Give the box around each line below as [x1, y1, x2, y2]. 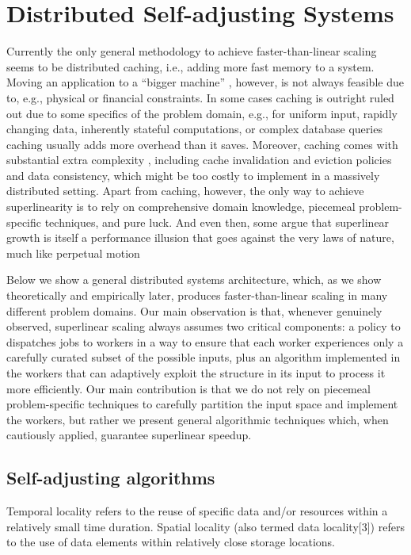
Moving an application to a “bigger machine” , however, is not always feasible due [6, 74, 404, 90]
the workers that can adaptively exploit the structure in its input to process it [6, 365, 386, 381]
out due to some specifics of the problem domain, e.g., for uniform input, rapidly [6, 105, 398, 121]
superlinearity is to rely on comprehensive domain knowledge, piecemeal [6, 198, 356, 215]
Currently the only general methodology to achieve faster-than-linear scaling [6, 43, 377, 59]
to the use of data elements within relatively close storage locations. [6, 534, 335, 550]
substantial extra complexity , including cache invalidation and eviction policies [6, 151, 392, 168]
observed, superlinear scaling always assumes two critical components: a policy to [6, 318, 401, 335]
